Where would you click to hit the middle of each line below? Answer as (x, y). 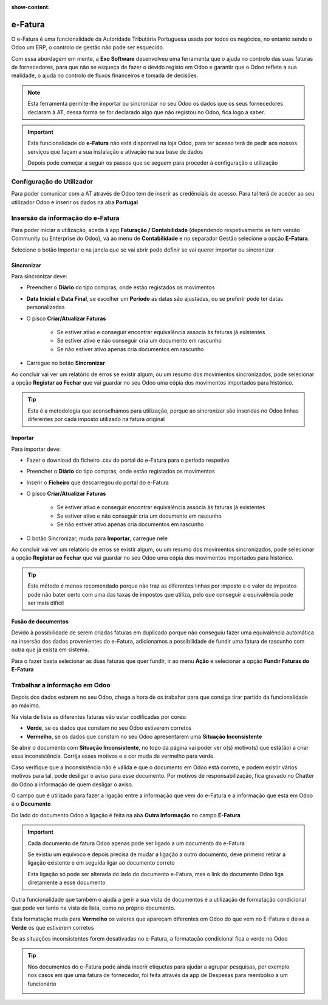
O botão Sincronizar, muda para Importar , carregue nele (97, 538)
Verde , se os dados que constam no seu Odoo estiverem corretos (109, 728)
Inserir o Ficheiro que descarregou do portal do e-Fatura (98, 482)
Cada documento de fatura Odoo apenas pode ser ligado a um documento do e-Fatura (136, 843)
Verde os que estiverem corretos (53, 927)
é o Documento (31, 804)
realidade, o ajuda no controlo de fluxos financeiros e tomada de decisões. (105, 75)
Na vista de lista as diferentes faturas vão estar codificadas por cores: (99, 716)
